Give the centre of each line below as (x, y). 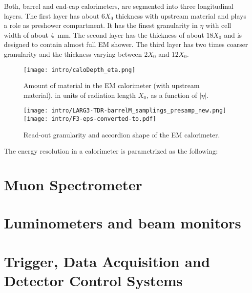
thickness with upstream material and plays (181, 15)
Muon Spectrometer (73, 185)
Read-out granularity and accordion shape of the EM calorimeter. (122, 134)
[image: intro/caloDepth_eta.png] (80, 70)
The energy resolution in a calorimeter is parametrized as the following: (111, 151)
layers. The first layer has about (52, 15)
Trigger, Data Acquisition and (107, 261)
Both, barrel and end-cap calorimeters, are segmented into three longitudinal (119, 6)
